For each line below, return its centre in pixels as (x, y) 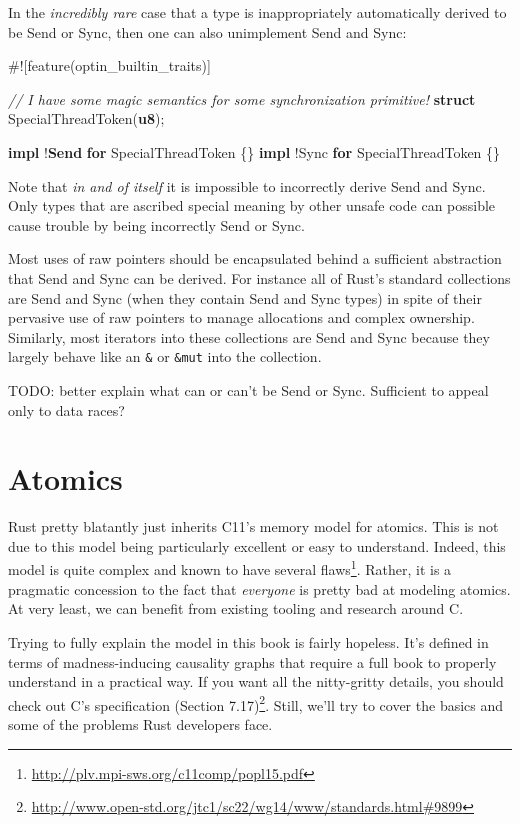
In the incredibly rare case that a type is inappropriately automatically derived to (257, 12)
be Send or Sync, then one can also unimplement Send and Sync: (207, 31)
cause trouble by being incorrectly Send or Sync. (156, 224)
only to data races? (66, 409)
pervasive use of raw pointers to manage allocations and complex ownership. (241, 317)
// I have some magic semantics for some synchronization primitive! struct (242, 98)
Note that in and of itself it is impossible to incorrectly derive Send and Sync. (247, 185)
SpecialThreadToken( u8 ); (86, 118)
